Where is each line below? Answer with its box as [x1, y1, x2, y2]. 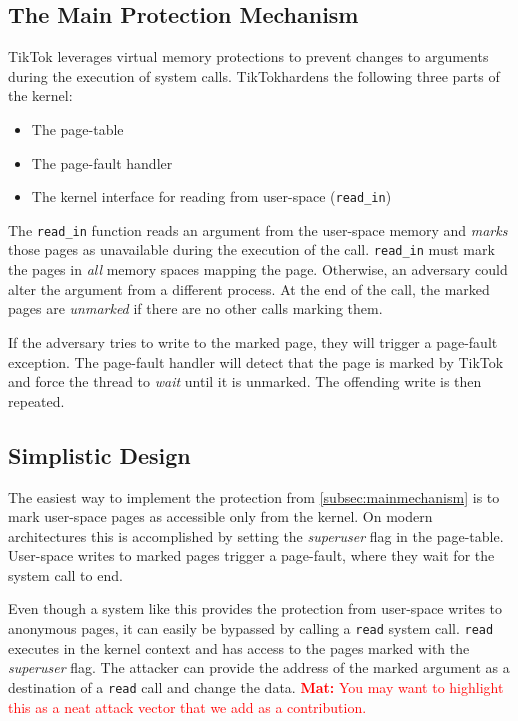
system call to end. [8, 564, 123, 585]
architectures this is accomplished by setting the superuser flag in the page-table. [8, 525, 504, 546]
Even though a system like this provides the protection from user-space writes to [8, 598, 503, 619]
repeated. [8, 390, 65, 411]
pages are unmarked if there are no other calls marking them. [8, 298, 383, 319]
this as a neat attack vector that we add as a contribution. [8, 696, 367, 717]
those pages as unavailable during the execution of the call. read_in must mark [8, 239, 495, 260]
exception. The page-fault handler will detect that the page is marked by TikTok [8, 351, 504, 372]
